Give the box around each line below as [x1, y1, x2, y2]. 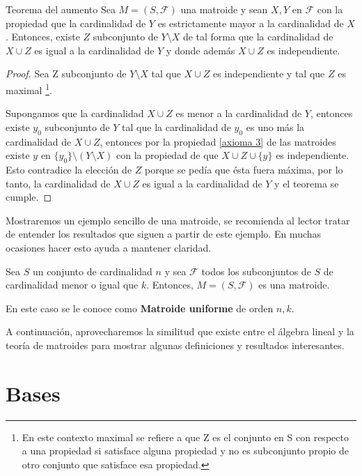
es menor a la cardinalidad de [175, 106, 302, 121]
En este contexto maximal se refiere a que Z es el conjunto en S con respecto [22, 429, 349, 444]
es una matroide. [258, 277, 330, 292]
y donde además [166, 43, 235, 57]
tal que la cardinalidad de [122, 119, 231, 134]
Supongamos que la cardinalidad [6, 106, 144, 121]
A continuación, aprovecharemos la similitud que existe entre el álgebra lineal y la [6, 324, 354, 339]
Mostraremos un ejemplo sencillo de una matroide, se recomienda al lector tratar [6, 213, 350, 227]
